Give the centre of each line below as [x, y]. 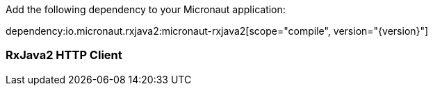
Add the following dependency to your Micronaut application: [146, 9]
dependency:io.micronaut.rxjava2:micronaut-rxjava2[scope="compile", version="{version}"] [217, 31]
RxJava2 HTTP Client [64, 55]
